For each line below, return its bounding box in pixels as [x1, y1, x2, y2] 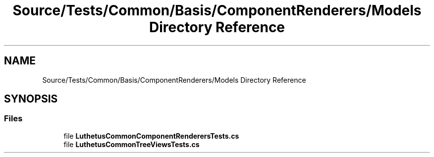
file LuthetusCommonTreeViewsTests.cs [63, 140, 200, 149]
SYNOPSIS [4, 93, 58, 105]
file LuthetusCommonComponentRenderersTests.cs [63, 131, 239, 140]
